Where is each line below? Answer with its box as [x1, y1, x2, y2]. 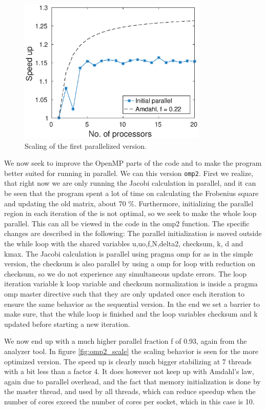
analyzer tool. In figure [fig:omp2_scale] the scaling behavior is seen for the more [4, 345, 258, 356]
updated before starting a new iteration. [4, 318, 130, 329]
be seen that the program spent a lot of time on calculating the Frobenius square [4, 188, 259, 199]
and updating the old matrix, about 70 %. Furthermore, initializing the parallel [4, 198, 254, 208]
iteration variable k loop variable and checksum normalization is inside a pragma [4, 278, 258, 289]
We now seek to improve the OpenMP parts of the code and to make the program [4, 158, 262, 168]
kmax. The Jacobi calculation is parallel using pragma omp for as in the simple [4, 248, 253, 259]
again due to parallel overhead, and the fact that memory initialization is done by [4, 376, 261, 386]
